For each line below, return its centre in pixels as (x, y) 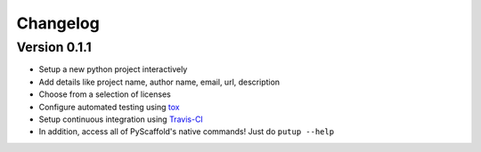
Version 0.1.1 (54, 47)
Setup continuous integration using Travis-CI (121, 119)
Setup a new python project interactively (113, 69)
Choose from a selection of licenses (105, 94)
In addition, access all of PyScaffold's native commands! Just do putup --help (186, 132)
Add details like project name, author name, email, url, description (159, 82)
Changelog (58, 23)
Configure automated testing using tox (109, 107)
